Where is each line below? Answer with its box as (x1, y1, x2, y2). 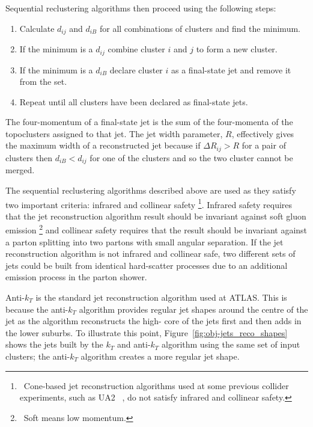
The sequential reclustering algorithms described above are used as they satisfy (5, 183, 296, 196)
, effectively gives (231, 127, 294, 140)
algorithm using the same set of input (162, 338, 300, 351)
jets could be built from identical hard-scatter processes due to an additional (5, 259, 288, 271)
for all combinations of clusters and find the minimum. (99, 22, 300, 34)
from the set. (19, 75, 67, 88)
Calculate (19, 22, 55, 34)
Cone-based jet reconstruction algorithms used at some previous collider (23, 379, 289, 392)
